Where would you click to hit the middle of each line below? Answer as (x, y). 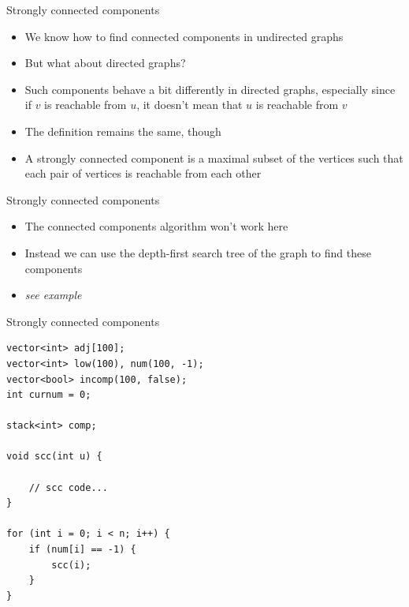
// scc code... (68, 487)
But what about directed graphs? (105, 63)
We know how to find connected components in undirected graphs (184, 36)
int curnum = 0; (49, 395)
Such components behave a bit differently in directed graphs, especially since (210, 89)
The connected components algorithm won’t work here (156, 226)
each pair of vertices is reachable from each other (143, 173)
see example (53, 295)
